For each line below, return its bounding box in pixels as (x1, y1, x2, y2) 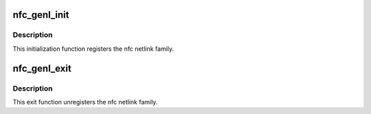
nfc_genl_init (12, 9, 69, 21)
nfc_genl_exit (12, 62, 71, 74)
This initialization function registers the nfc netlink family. (12, 45, 175, 53)
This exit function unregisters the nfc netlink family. (12, 98, 158, 106)
